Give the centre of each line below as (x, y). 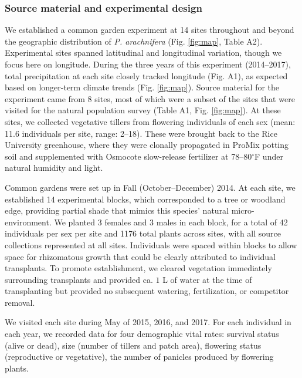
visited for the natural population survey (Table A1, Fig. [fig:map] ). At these (143, 110)
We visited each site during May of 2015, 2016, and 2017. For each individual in (148, 322)
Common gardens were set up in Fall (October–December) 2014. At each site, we (150, 187)
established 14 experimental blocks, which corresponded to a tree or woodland (145, 199)
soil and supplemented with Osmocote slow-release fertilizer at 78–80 (128, 156)
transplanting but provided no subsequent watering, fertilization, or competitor (147, 291)
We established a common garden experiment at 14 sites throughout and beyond (150, 30)
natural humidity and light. (54, 168)
